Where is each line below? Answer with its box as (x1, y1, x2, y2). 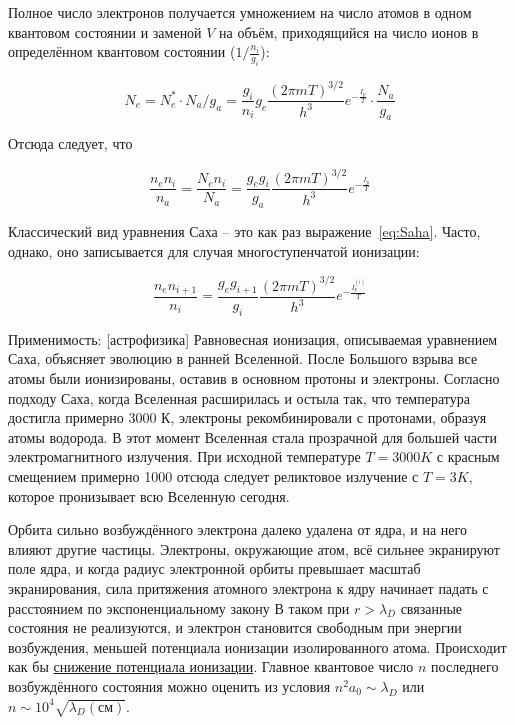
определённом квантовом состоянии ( (8, 41, 236, 62)
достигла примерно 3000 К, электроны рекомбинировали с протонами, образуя (8, 407, 487, 428)
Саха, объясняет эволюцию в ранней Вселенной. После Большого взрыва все (8, 348, 478, 369)
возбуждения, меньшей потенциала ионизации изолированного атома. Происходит (8, 636, 507, 657)
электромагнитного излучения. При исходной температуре (8, 446, 361, 467)
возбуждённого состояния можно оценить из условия (8, 675, 331, 696)
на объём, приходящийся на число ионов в (219, 21, 479, 42)
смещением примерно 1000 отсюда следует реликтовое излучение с (8, 465, 419, 486)
